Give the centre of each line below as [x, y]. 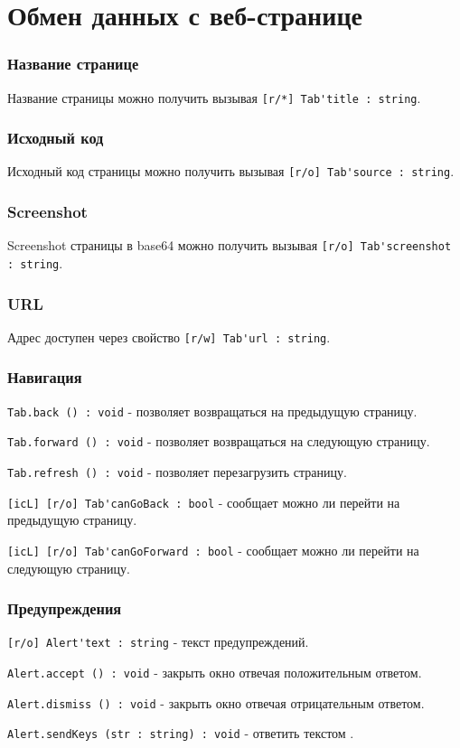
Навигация [45, 377]
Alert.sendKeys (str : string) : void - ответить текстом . [181, 733]
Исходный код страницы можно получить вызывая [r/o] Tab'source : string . [231, 171]
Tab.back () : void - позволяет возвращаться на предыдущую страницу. [212, 411]
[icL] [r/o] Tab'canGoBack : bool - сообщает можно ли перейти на [204, 502]
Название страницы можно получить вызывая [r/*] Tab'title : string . [214, 97]
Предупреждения [65, 608]
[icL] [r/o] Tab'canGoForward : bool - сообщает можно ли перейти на [213, 550]
